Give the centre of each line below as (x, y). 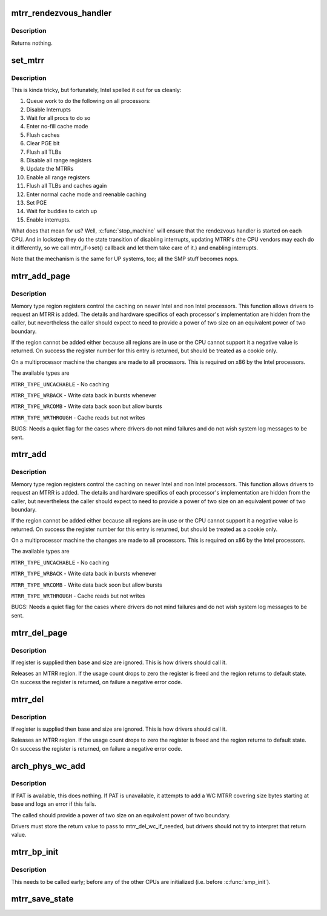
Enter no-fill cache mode (57, 127)
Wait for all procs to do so (58, 118)
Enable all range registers (58, 177)
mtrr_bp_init (35, 852)
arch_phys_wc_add (48, 766)
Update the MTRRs (50, 169)
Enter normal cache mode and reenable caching (86, 194)
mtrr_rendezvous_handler (61, 13)
